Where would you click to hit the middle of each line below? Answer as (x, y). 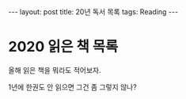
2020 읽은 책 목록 (63, 47)
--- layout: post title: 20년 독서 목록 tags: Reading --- (93, 12)
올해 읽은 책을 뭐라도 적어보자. (55, 70)
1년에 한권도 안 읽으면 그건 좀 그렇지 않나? (72, 87)
